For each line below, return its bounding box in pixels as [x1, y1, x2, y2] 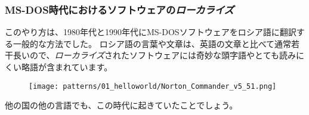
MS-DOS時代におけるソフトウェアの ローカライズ [5, 2, 234, 17]
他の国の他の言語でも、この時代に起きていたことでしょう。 [5, 99, 238, 111]
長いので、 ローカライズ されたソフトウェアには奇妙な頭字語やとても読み [13, 49, 296, 61]
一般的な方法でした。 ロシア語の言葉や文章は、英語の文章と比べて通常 [13, 37, 292, 49]
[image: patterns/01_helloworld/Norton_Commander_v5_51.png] [29, 82, 277, 91]
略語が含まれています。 [21, 61, 113, 73]
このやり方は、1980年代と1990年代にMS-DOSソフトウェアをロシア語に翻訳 [5, 26, 296, 38]
